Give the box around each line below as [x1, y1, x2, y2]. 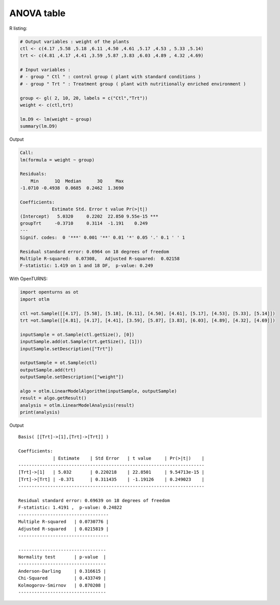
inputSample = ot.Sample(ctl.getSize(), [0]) [20, 332, 135, 338]
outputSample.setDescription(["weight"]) [20, 374, 124, 380]
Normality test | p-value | [18, 554, 106, 560]
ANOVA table [9, 8, 66, 19]
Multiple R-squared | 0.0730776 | [18, 519, 109, 525]
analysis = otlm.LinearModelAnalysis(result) [20, 402, 135, 408]
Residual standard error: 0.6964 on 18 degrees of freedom [20, 249, 169, 254]
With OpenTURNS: [9, 276, 48, 282]
